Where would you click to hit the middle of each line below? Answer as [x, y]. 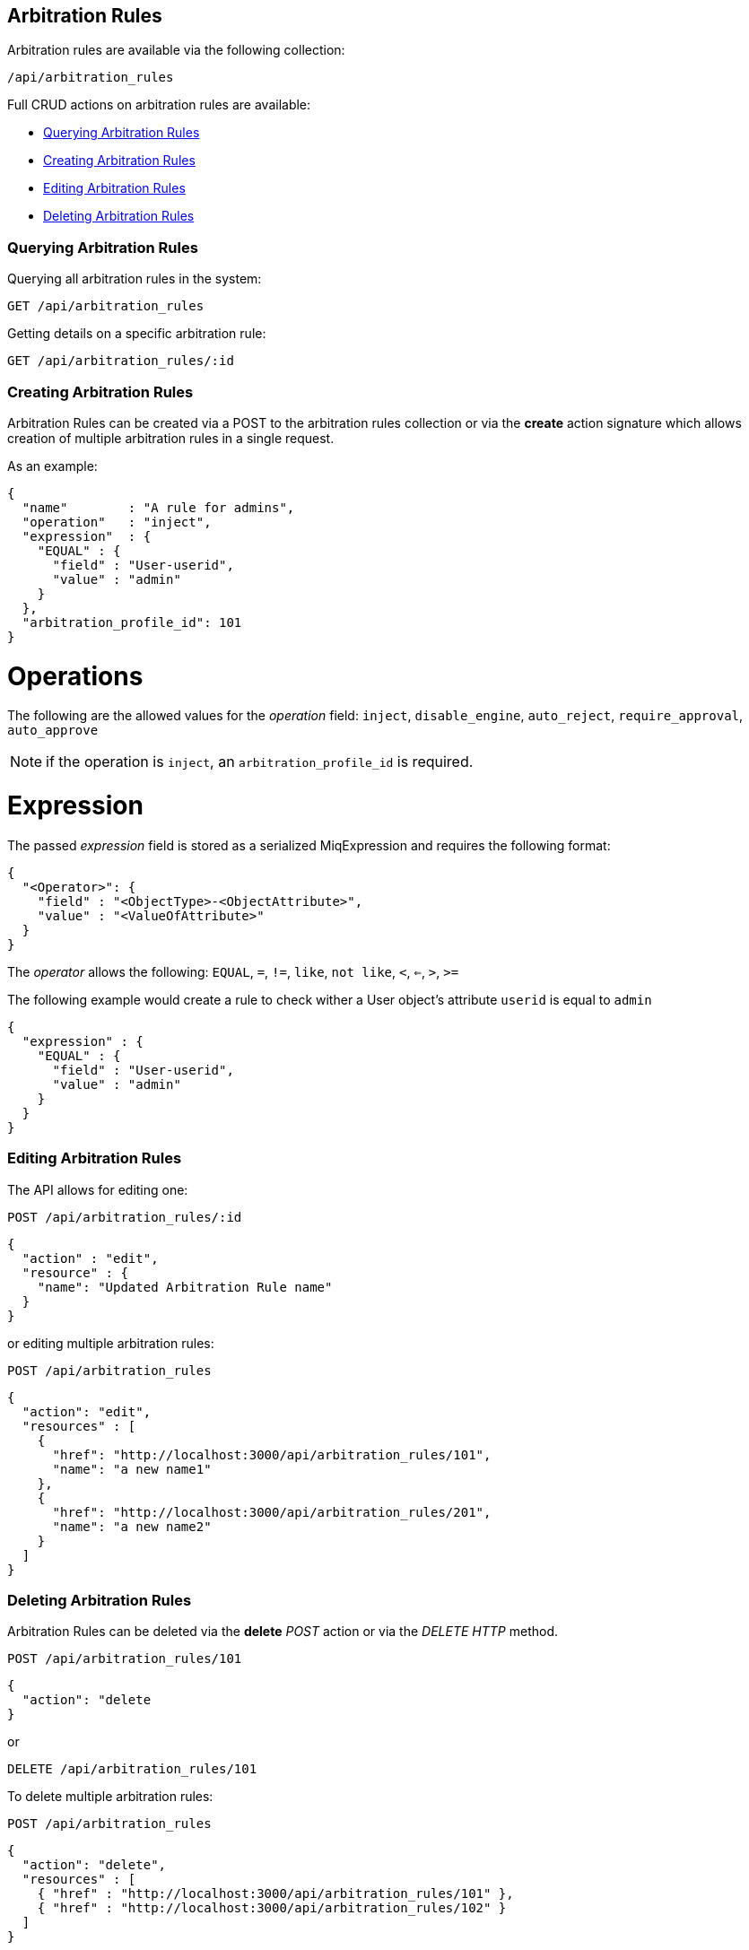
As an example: [52, 466]
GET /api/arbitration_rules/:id [121, 361]
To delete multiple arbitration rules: [110, 1797]
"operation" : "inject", [117, 522]
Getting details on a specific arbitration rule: [137, 334]
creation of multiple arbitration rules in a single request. [171, 438]
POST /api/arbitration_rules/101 [125, 1659]
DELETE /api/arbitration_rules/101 [132, 1769]
